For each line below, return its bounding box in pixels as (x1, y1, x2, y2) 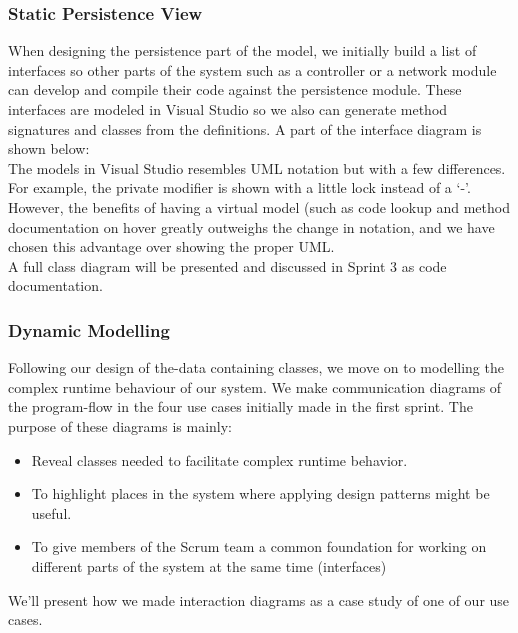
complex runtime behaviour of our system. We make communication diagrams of (8, 376, 502, 397)
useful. (31, 502, 72, 523)
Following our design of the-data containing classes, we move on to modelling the (8, 357, 504, 378)
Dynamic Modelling (8, 317, 170, 342)
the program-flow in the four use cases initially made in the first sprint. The (8, 396, 473, 417)
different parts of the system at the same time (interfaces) (31, 555, 387, 576)
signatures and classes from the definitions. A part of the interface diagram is (8, 118, 482, 139)
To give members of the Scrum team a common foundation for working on (31, 536, 487, 557)
